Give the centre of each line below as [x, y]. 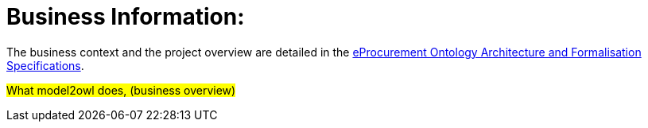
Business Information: [126, 17]
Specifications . [45, 65]
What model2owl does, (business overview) [121, 90]
